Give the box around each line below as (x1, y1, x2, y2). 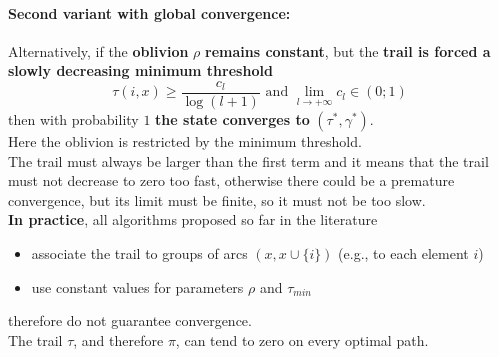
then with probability (8, 109, 139, 130)
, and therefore (73, 329, 164, 350)
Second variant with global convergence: (8, 2, 291, 23)
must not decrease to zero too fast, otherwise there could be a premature (8, 170, 455, 191)
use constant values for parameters (31, 276, 244, 297)
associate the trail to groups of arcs (31, 243, 248, 264)
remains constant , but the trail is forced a (205, 40, 491, 61)
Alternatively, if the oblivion (8, 40, 189, 61)
